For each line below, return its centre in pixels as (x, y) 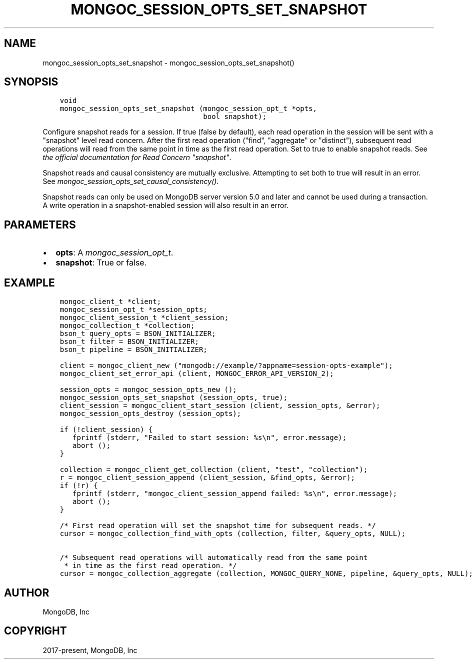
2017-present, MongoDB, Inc (90, 650)
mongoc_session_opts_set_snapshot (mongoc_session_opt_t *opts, (188, 109)
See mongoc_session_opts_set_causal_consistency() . (131, 181)
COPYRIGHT (35, 631)
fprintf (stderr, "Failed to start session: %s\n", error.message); (209, 438)
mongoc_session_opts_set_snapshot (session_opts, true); (173, 398)
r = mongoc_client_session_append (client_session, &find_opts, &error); (207, 478)
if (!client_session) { (106, 430)
